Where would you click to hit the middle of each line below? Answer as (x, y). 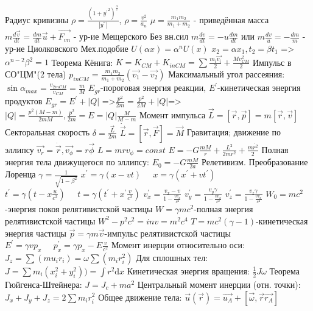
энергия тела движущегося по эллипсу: (77, 162)
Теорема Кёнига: (82, 62)
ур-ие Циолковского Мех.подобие (67, 48)
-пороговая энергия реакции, (153, 88)
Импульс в (272, 62)
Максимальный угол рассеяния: (227, 73)
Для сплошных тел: (172, 257)
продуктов (24, 101)
